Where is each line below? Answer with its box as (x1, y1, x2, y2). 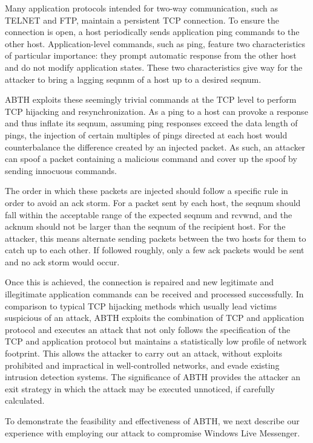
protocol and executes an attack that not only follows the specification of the (5, 323, 291, 335)
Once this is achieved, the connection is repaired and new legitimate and (5, 276, 274, 288)
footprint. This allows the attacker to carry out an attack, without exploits (5, 347, 283, 360)
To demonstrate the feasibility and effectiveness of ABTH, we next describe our (5, 415, 300, 427)
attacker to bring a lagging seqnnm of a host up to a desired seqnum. (5, 73, 262, 85)
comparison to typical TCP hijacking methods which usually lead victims (5, 299, 277, 312)
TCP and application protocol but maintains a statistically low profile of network (5, 335, 307, 348)
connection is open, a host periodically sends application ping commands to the (5, 25, 300, 38)
